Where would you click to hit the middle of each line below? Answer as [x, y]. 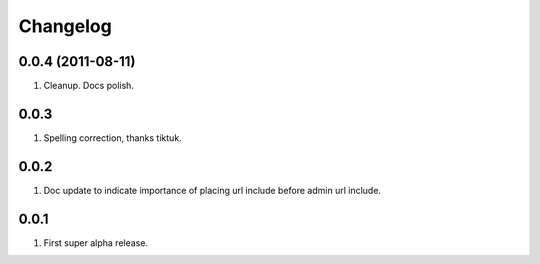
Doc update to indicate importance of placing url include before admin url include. [212, 190]
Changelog [65, 26]
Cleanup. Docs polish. [89, 86]
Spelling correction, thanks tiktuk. [112, 137]
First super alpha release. [96, 242]
